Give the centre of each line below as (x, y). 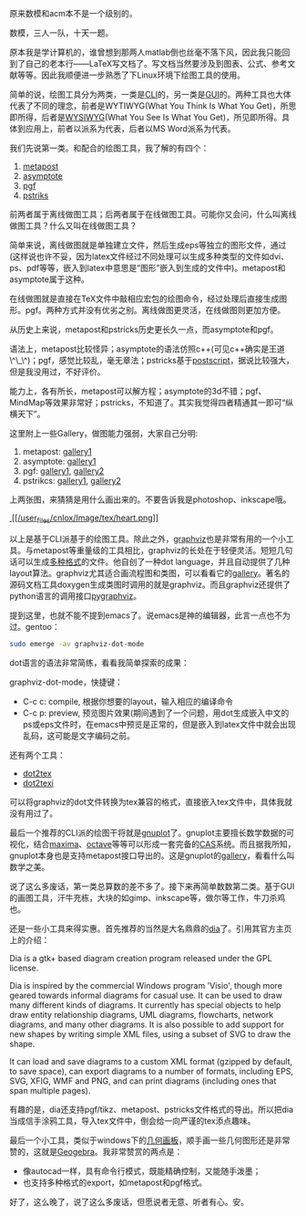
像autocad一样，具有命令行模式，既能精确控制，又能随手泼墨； (142, 1170)
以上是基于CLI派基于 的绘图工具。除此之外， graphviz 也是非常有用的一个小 (148, 539)
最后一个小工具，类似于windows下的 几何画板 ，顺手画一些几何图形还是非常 (150, 1140)
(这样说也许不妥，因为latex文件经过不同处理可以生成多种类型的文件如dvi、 (149, 257)
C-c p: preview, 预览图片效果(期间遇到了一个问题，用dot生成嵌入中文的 (156, 713)
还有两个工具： (37, 755)
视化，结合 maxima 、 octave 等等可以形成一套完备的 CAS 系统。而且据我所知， (153, 844)
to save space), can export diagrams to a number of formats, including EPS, (152, 1071)
